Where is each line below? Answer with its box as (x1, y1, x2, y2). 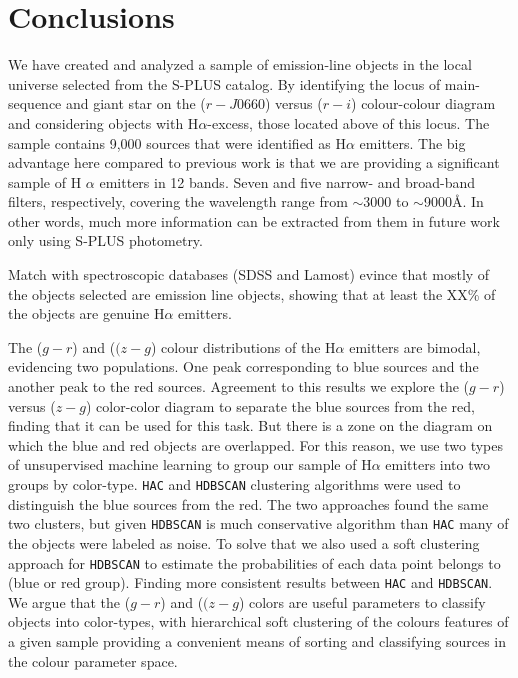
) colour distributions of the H (150, 336, 336, 357)
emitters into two (385, 454, 490, 475)
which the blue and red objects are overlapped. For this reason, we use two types (8, 434, 504, 455)
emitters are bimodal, (349, 336, 481, 357)
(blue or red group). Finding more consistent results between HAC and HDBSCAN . (8, 572, 493, 593)
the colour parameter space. (8, 650, 178, 671)
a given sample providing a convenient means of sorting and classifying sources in (8, 631, 507, 651)
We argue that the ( (8, 591, 131, 612)
